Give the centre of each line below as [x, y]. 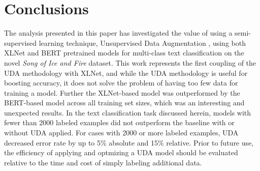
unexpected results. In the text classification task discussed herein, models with [128, 112]
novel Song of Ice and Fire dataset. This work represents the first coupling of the [130, 62]
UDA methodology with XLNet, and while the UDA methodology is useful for [126, 73]
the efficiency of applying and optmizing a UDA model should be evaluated [121, 152]
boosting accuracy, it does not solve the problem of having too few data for [121, 83]
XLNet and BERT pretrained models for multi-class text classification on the [124, 53]
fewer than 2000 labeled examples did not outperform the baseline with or [119, 122]
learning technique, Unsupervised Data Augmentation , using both [142, 42]
